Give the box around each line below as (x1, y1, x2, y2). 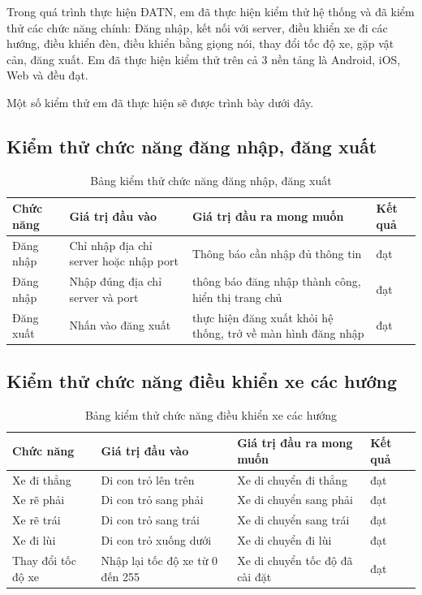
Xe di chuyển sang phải (237, 491, 353, 508)
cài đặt (237, 567, 272, 584)
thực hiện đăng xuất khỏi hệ (192, 308, 334, 326)
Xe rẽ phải (12, 491, 65, 508)
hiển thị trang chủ (192, 288, 282, 305)
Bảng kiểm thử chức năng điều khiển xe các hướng (84, 406, 338, 423)
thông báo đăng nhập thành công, (192, 273, 361, 290)
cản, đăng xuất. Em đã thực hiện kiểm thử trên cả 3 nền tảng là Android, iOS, (6, 50, 401, 67)
